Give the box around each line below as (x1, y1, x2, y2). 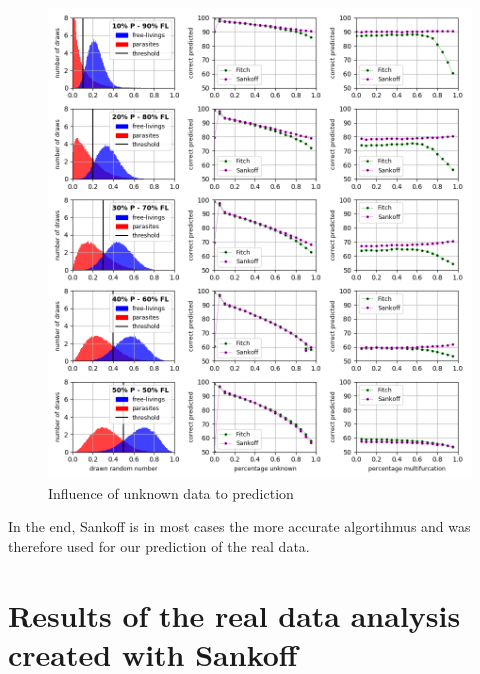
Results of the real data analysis (8, 594, 461, 635)
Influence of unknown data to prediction (48, 482, 294, 503)
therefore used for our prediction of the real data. (8, 535, 310, 556)
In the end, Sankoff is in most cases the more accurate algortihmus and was (8, 516, 471, 537)
